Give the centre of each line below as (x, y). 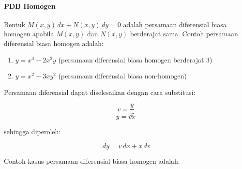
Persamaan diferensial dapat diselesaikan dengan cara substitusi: (100, 92)
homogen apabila (29, 34)
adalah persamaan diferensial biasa (175, 24)
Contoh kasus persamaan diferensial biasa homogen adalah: (92, 161)
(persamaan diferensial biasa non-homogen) (122, 76)
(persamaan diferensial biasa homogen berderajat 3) (135, 59)
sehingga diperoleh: (32, 131)
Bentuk (15, 24)
